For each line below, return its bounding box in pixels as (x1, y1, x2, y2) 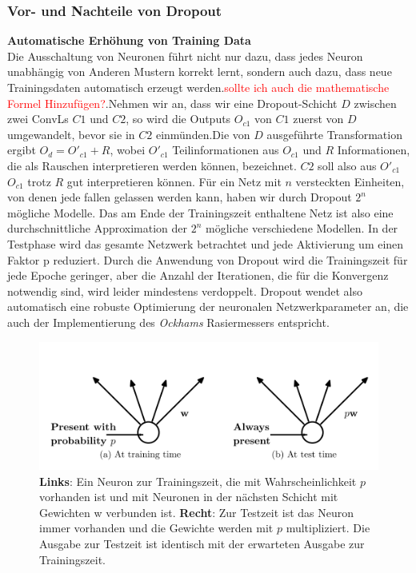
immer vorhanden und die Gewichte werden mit (39, 519, 274, 536)
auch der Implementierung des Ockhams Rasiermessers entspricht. (7, 313, 330, 330)
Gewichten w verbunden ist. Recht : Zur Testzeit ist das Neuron (39, 503, 354, 520)
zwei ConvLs (7, 110, 69, 127)
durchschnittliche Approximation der (7, 220, 188, 237)
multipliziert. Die (286, 519, 370, 536)
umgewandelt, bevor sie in (7, 125, 135, 142)
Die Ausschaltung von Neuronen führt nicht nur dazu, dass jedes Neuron (7, 47, 363, 64)
